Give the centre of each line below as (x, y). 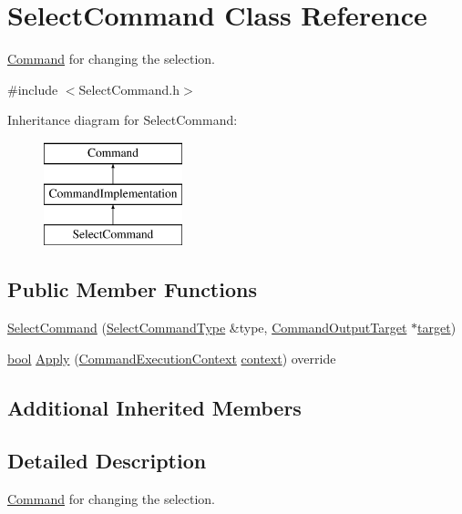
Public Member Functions (132, 289)
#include (33, 89)
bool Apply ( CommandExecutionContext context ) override (172, 358)
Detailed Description (107, 461)
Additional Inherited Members (154, 407)
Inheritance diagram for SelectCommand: (123, 120)
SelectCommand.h (129, 89)
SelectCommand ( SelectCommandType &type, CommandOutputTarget (207, 328)
